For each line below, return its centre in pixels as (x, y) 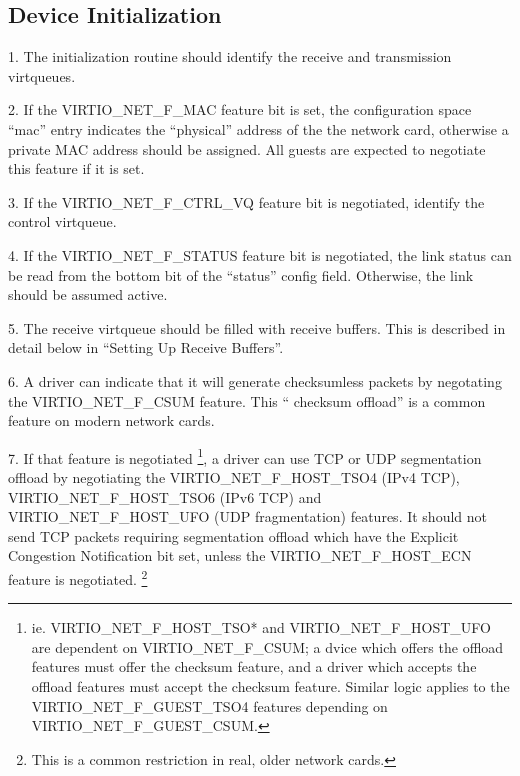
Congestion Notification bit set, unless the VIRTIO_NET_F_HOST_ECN (240, 555)
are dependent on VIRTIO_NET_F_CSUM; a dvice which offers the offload (267, 646)
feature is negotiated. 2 (78, 577)
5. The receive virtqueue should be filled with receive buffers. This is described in (257, 327)
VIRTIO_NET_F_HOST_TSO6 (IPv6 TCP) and (165, 496)
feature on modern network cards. (111, 420)
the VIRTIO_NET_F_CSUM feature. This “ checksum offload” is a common (247, 400)
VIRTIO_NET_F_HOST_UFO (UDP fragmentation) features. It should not (247, 516)
